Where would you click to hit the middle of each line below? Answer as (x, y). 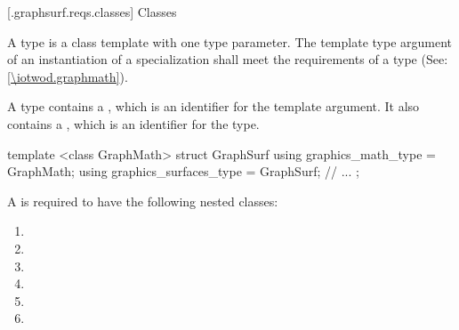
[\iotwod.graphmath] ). (68, 76)
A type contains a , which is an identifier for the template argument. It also (213, 106)
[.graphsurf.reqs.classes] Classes (92, 12)
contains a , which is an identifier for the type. (133, 123)
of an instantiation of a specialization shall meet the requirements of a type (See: (228, 59)
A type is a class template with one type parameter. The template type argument (230, 41)
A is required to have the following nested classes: (143, 201)
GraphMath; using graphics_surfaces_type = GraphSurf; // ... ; (183, 171)
